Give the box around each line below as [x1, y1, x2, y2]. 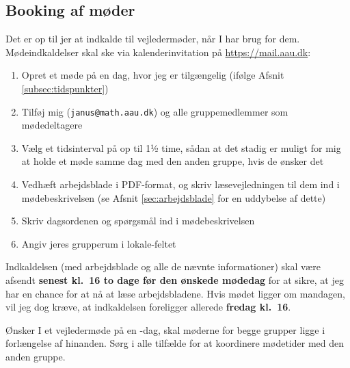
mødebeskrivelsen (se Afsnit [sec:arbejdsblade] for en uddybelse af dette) [21, 190, 326, 205]
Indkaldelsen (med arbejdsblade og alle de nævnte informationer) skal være [5, 259, 321, 274]
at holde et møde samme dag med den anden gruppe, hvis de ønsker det [21, 154, 324, 168]
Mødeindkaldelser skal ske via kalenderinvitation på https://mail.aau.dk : [5, 44, 311, 59]
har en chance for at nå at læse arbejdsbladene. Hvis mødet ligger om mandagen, [5, 286, 345, 300]
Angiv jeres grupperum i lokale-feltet [21, 236, 176, 250]
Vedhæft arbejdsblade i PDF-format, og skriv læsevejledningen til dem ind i [21, 177, 340, 192]
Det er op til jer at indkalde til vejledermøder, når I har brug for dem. [5, 31, 300, 46]
